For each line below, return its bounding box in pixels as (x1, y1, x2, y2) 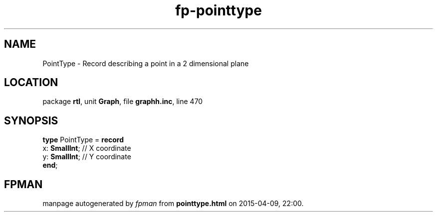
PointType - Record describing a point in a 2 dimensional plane (42, 59, 249, 68)
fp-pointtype (175, 2, 262, 19)
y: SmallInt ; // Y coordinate (42, 152, 131, 161)
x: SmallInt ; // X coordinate (42, 144, 131, 153)
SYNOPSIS (4, 114, 58, 127)
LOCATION (4, 76, 58, 89)
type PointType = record (42, 135, 124, 144)
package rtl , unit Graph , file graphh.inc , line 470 (42, 97, 203, 106)
